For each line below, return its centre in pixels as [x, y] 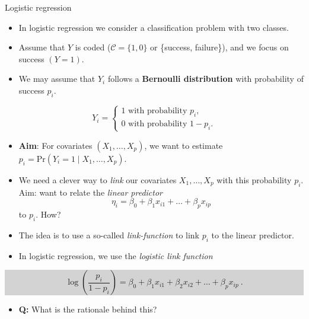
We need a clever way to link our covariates [98, 179]
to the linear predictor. [253, 235]
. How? [48, 214]
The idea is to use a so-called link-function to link [109, 235]
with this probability [254, 179]
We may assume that [57, 79]
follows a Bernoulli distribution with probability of [206, 79]
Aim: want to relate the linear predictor [90, 192]
